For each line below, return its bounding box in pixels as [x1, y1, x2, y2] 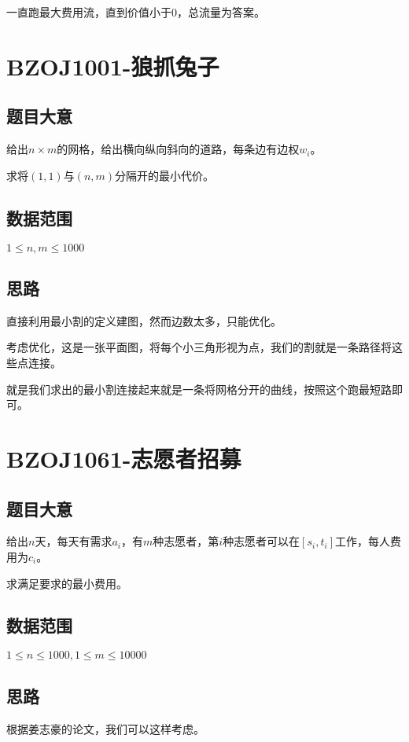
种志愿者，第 [153, 533, 219, 549]
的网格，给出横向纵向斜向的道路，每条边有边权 [57, 141, 300, 157]
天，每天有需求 [35, 533, 112, 549]
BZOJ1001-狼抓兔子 [6, 50, 219, 82]
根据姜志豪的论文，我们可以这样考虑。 [6, 720, 204, 736]
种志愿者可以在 [223, 533, 300, 549]
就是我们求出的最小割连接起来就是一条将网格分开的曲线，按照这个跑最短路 [6, 380, 392, 397]
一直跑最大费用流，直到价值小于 [6, 4, 171, 20]
